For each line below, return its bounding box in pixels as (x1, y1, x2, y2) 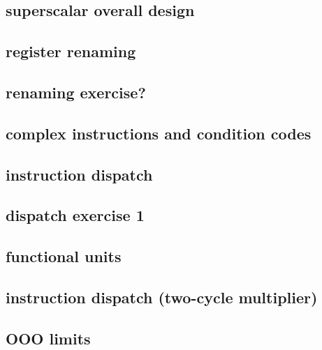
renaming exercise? (6, 81, 146, 102)
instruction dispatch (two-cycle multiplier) (6, 286, 318, 307)
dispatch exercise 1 (6, 204, 145, 226)
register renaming (6, 40, 136, 62)
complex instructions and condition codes (6, 122, 312, 144)
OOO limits (6, 327, 91, 349)
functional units (6, 245, 122, 267)
